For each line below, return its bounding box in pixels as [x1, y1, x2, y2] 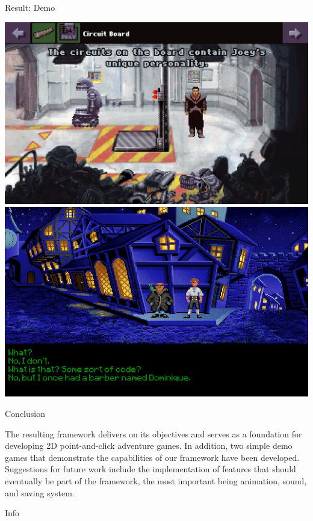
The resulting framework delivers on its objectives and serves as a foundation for [5, 427, 302, 440]
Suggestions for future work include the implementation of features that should [5, 463, 296, 475]
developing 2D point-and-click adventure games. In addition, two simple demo [5, 439, 293, 452]
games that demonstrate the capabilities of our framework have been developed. [5, 451, 300, 463]
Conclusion [5, 407, 45, 420]
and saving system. [5, 486, 75, 499]
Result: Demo [5, 1, 55, 13]
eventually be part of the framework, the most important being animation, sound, [5, 475, 307, 487]
